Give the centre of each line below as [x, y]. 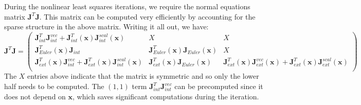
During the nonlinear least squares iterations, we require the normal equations [127, 6]
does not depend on [35, 96]
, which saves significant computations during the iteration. [166, 96]
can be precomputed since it [219, 86]
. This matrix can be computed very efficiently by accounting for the [147, 16]
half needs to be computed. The [54, 86]
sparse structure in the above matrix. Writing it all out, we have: [106, 27]
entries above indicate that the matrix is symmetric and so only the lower [143, 76]
